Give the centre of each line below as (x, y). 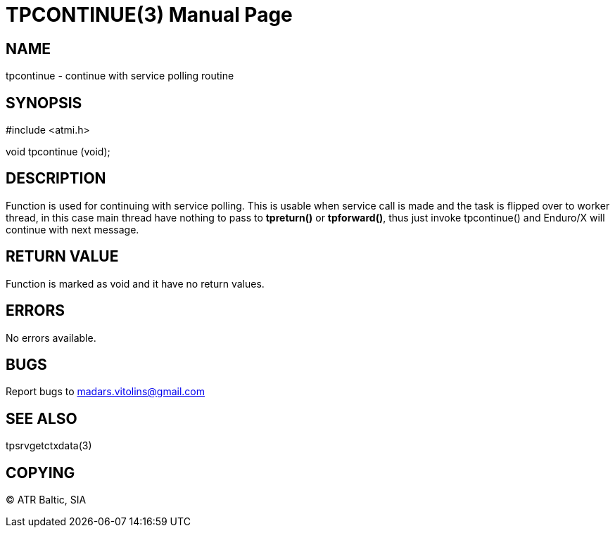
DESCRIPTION (56, 179)
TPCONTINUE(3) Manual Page (149, 15)
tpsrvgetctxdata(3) (49, 446)
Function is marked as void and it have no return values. (135, 283)
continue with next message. (72, 229)
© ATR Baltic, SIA (46, 500)
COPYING (40, 473)
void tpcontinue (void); (58, 152)
